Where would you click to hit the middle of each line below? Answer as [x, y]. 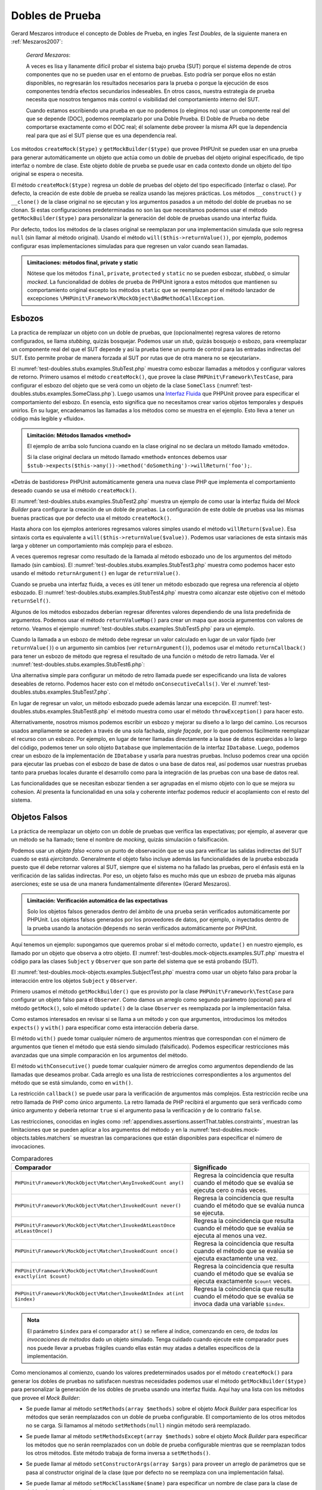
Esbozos [27, 319]
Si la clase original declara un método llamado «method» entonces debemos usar [127, 457]
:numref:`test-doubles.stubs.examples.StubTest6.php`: [78, 665]
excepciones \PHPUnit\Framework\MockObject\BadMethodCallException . [126, 299]
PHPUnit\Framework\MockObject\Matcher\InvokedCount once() [97, 1251]
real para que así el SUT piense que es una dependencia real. [101, 135]
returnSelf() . [31, 601]
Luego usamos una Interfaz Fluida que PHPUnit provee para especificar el [208, 394]
